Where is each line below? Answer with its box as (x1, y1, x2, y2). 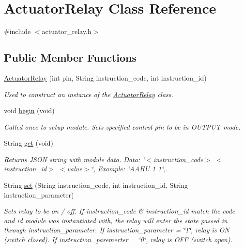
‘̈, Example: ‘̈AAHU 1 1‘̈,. (91, 164, 168, 174)
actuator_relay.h (42, 26, 91, 36)
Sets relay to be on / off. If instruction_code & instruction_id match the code (4, 206, 235, 216)
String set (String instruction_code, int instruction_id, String (4, 180, 188, 190)
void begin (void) (4, 105, 55, 116)
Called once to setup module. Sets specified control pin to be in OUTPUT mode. (4, 121, 241, 132)
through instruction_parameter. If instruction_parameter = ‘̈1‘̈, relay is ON (4, 225, 229, 235)
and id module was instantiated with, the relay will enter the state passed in (4, 215, 228, 225)
